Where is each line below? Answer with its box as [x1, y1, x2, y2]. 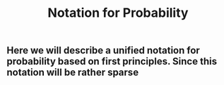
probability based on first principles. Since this [6, 55, 217, 67]
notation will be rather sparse [6, 67, 139, 79]
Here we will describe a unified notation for [6, 44, 201, 57]
